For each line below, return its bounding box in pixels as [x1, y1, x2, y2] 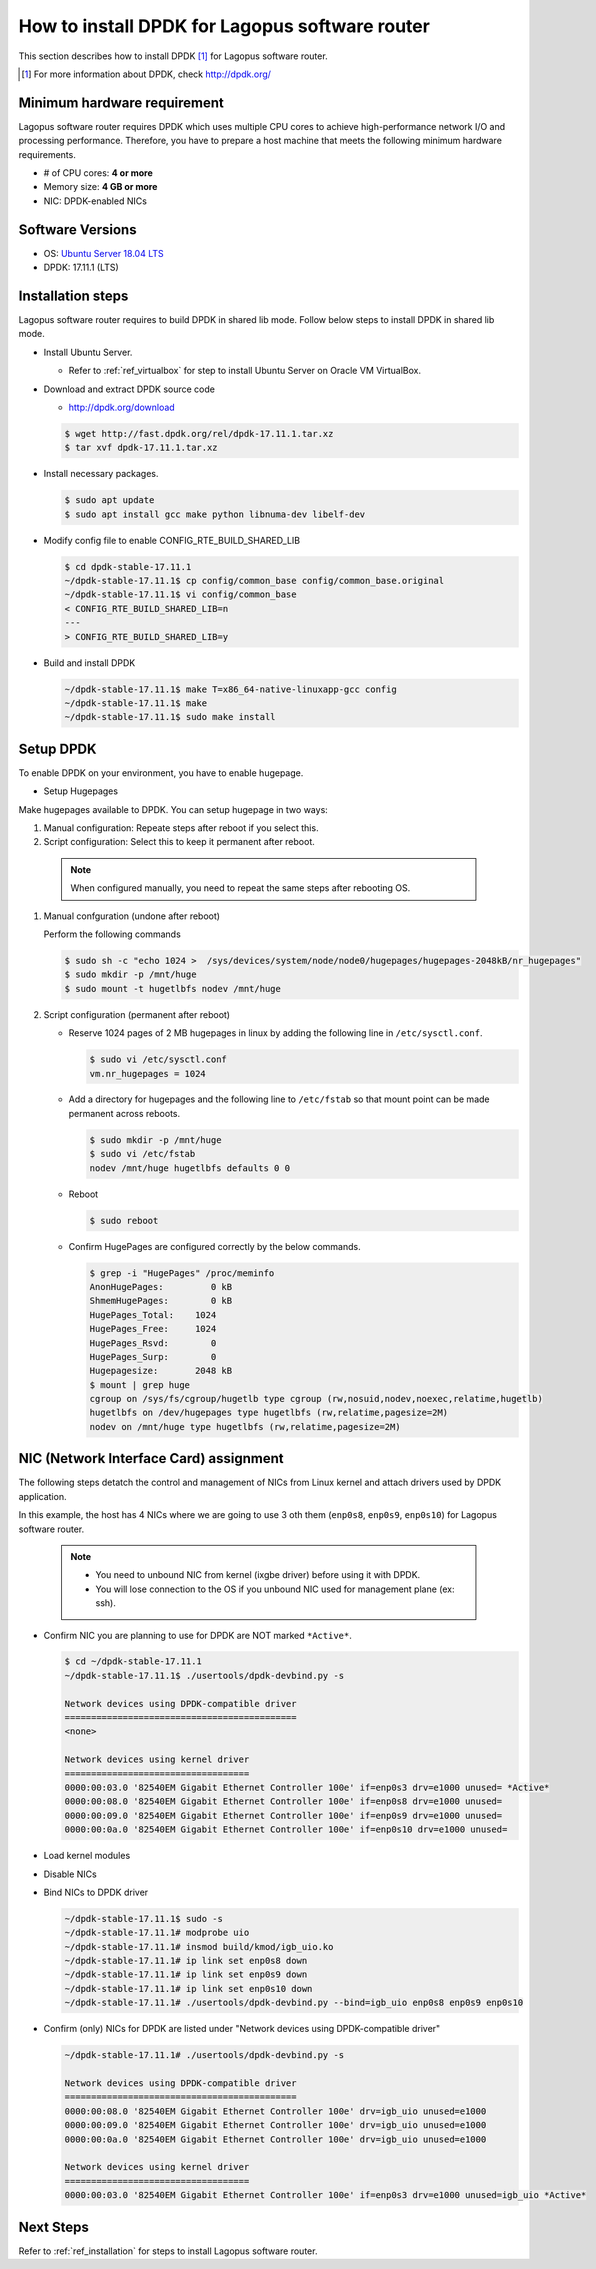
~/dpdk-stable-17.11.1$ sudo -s [64, 1913, 224, 1924]
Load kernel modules [43, 1850, 131, 1862]
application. [18, 1490, 67, 1502]
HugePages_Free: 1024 [89, 1323, 217, 1335]
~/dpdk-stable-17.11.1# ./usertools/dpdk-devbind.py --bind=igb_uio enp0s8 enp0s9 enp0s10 [64, 1997, 524, 2009]
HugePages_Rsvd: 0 [89, 1337, 217, 1349]
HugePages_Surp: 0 [89, 1351, 217, 1362]
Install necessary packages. [43, 468, 159, 480]
